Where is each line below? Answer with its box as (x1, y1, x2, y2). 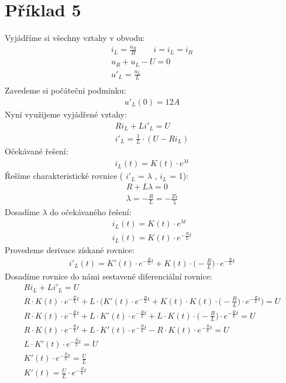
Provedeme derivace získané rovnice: (5, 244, 135, 256)
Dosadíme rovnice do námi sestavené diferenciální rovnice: (5, 270, 212, 282)
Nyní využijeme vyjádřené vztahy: (5, 108, 127, 120)
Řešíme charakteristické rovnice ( (5, 170, 123, 182)
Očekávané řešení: (5, 145, 68, 157)
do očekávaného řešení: (50, 205, 132, 218)
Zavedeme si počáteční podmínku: (5, 84, 126, 96)
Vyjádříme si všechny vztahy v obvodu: (5, 32, 145, 44)
